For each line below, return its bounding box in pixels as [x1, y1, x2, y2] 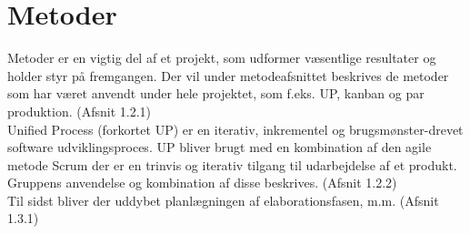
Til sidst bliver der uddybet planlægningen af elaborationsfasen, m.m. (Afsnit [7, 190, 439, 209]
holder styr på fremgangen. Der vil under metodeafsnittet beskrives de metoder [7, 66, 449, 85]
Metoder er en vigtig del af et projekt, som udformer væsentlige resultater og [7, 48, 436, 67]
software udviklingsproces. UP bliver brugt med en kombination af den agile [7, 137, 432, 157]
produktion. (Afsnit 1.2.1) [7, 101, 152, 120]
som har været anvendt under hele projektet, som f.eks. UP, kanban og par [7, 84, 425, 103]
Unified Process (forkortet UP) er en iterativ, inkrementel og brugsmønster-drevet [7, 119, 464, 138]
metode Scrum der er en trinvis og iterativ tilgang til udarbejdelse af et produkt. [7, 155, 457, 174]
